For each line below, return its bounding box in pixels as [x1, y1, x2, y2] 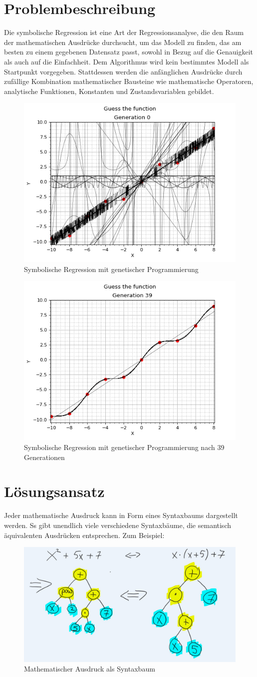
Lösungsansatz [4, 481, 105, 501]
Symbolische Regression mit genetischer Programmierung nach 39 [24, 442, 225, 452]
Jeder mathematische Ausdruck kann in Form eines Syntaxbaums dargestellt [4, 510, 238, 520]
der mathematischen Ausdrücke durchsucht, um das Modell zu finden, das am [4, 36, 242, 47]
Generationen [24, 451, 65, 462]
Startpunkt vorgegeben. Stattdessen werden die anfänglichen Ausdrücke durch [4, 66, 243, 76]
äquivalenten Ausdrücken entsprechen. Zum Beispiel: [4, 529, 165, 540]
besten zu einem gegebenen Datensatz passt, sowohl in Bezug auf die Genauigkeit [4, 46, 253, 57]
